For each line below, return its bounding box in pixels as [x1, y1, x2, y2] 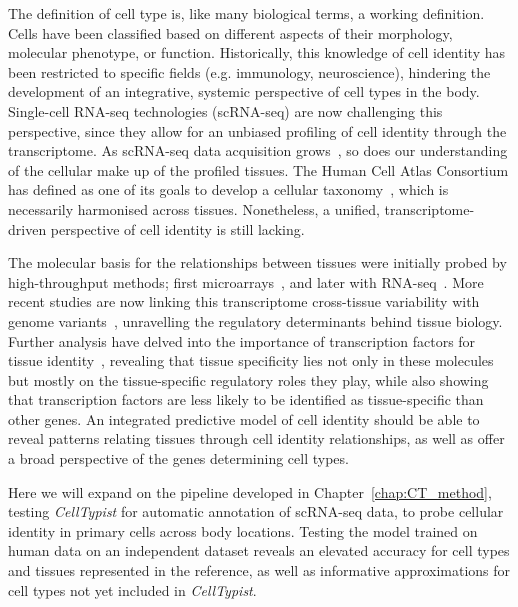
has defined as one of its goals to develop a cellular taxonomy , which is [8, 179, 449, 200]
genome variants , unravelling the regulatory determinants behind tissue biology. [8, 310, 503, 331]
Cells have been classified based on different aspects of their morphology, [8, 22, 453, 43]
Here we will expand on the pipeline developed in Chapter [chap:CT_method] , [8, 481, 492, 502]
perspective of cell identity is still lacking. [50, 218, 305, 239]
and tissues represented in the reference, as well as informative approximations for [8, 560, 511, 581]
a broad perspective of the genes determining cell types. [8, 448, 349, 469]
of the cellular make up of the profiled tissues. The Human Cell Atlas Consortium [8, 159, 509, 180]
